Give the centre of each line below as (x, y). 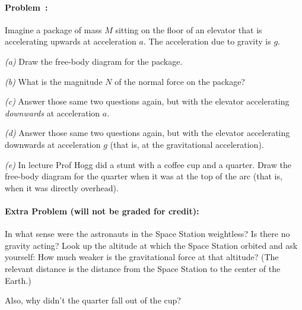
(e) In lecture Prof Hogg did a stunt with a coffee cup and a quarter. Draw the (148, 164)
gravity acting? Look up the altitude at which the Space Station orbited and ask (151, 245)
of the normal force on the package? (180, 81)
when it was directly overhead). (62, 187)
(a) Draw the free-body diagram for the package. (94, 61)
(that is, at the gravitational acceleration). (187, 144)
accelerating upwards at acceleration (71, 41)
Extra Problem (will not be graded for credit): (102, 211)
